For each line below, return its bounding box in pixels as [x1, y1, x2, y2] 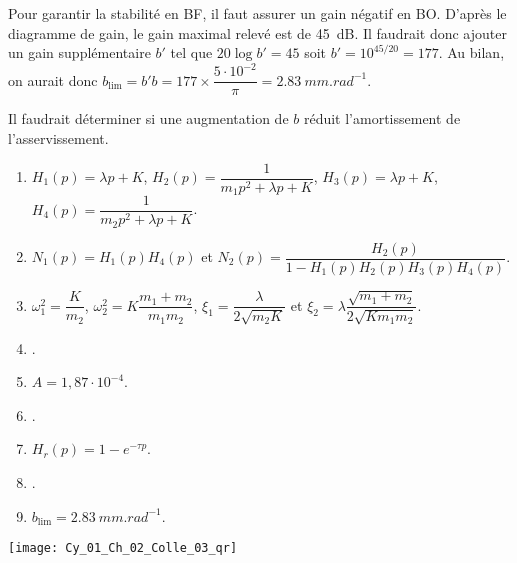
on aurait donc [8, 69, 98, 90]
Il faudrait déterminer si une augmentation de [8, 108, 289, 129]
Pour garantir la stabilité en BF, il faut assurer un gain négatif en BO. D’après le [8, 3, 507, 23]
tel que [170, 42, 213, 63]
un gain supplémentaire [8, 42, 151, 63]
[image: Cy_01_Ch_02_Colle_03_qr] [8, 541, 238, 556]
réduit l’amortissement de [303, 108, 461, 129]
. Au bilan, [438, 42, 505, 63]
